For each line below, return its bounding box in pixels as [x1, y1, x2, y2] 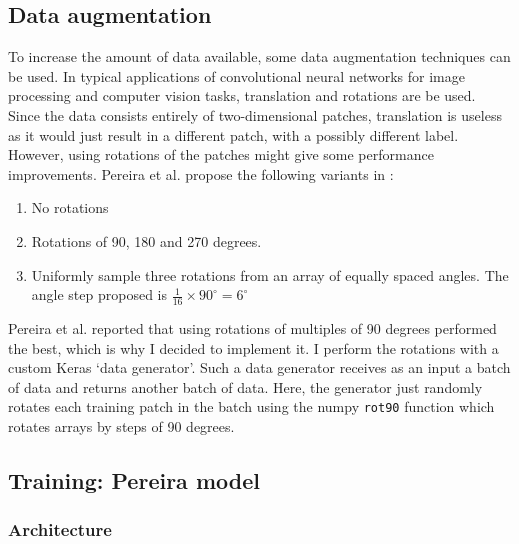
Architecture [8, 517, 112, 542]
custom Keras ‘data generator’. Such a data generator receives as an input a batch [8, 357, 511, 378]
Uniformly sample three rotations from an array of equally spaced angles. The [31, 264, 509, 285]
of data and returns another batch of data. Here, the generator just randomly [8, 376, 483, 397]
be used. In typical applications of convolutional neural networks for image [8, 65, 465, 86]
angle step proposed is [31, 284, 168, 305]
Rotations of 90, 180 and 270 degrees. [31, 230, 262, 251]
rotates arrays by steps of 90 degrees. [8, 416, 235, 436]
